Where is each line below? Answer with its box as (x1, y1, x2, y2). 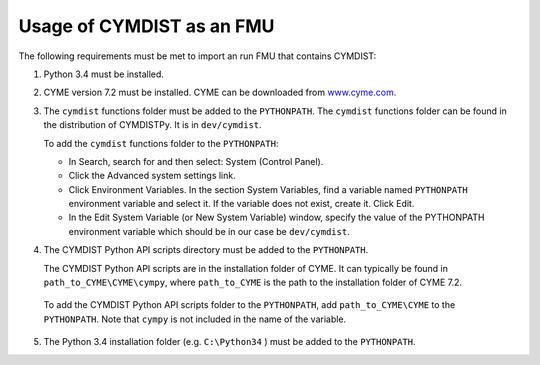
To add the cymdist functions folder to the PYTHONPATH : (43, 137, 279, 149)
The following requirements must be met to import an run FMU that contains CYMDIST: (18, 50, 377, 62)
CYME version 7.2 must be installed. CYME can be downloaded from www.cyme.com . (43, 86, 397, 99)
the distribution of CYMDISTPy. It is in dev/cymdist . (43, 119, 262, 131)
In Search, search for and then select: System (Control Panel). (68, 155, 324, 167)
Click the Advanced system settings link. (68, 170, 236, 182)
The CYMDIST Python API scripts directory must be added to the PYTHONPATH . (43, 244, 369, 256)
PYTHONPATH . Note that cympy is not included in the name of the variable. (43, 313, 347, 325)
